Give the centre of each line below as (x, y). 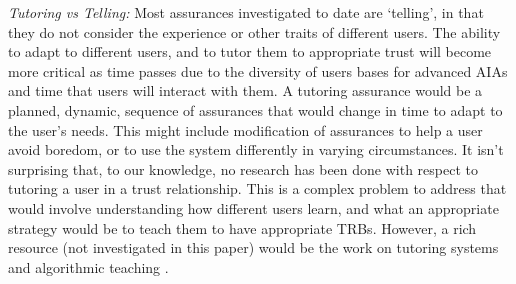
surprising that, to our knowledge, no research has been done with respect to (243, 168)
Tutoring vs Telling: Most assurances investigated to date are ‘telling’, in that (246, 12)
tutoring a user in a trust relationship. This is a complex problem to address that (257, 188)
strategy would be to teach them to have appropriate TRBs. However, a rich (242, 227)
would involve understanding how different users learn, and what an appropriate (253, 207)
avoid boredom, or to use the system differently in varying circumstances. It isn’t (256, 149)
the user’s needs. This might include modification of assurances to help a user (245, 129)
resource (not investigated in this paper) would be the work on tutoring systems (253, 247)
